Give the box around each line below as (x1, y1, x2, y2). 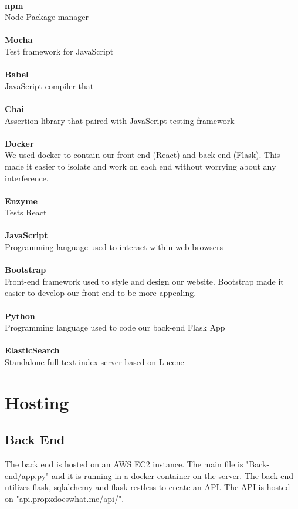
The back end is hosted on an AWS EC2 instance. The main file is (5, 458, 243, 470)
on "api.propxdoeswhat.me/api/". (5, 492, 124, 504)
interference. (5, 171, 49, 184)
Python (5, 309, 35, 322)
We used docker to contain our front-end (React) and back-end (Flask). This (5, 149, 280, 161)
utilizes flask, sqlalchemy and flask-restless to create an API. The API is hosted (5, 481, 290, 493)
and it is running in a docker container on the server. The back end (51, 469, 294, 481)
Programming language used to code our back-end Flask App (5, 321, 225, 333)
